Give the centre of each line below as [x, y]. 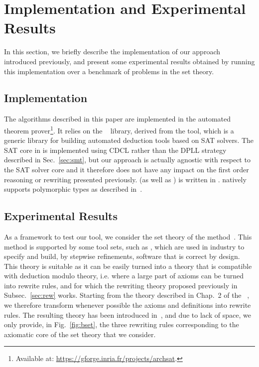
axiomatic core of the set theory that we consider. [80, 334]
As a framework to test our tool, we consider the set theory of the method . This [128, 236]
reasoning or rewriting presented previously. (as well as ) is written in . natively [125, 179]
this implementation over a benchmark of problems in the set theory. [109, 71]
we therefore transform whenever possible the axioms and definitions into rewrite [128, 305]
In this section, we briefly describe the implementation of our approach [112, 52]
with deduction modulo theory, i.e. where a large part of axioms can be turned [124, 276]
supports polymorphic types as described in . [73, 189]
